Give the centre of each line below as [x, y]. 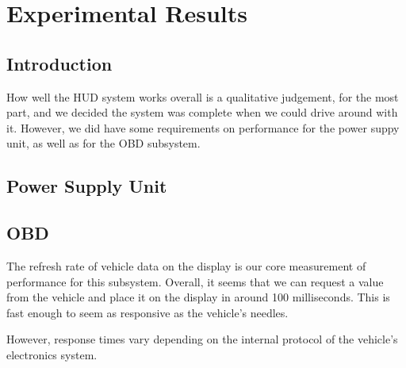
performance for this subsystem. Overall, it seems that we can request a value [195, 281]
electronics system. [52, 354]
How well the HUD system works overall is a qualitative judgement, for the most [203, 96]
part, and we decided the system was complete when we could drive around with [202, 112]
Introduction [59, 63]
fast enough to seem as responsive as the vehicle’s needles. [147, 312]
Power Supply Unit [87, 186]
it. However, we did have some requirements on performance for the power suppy [203, 127]
